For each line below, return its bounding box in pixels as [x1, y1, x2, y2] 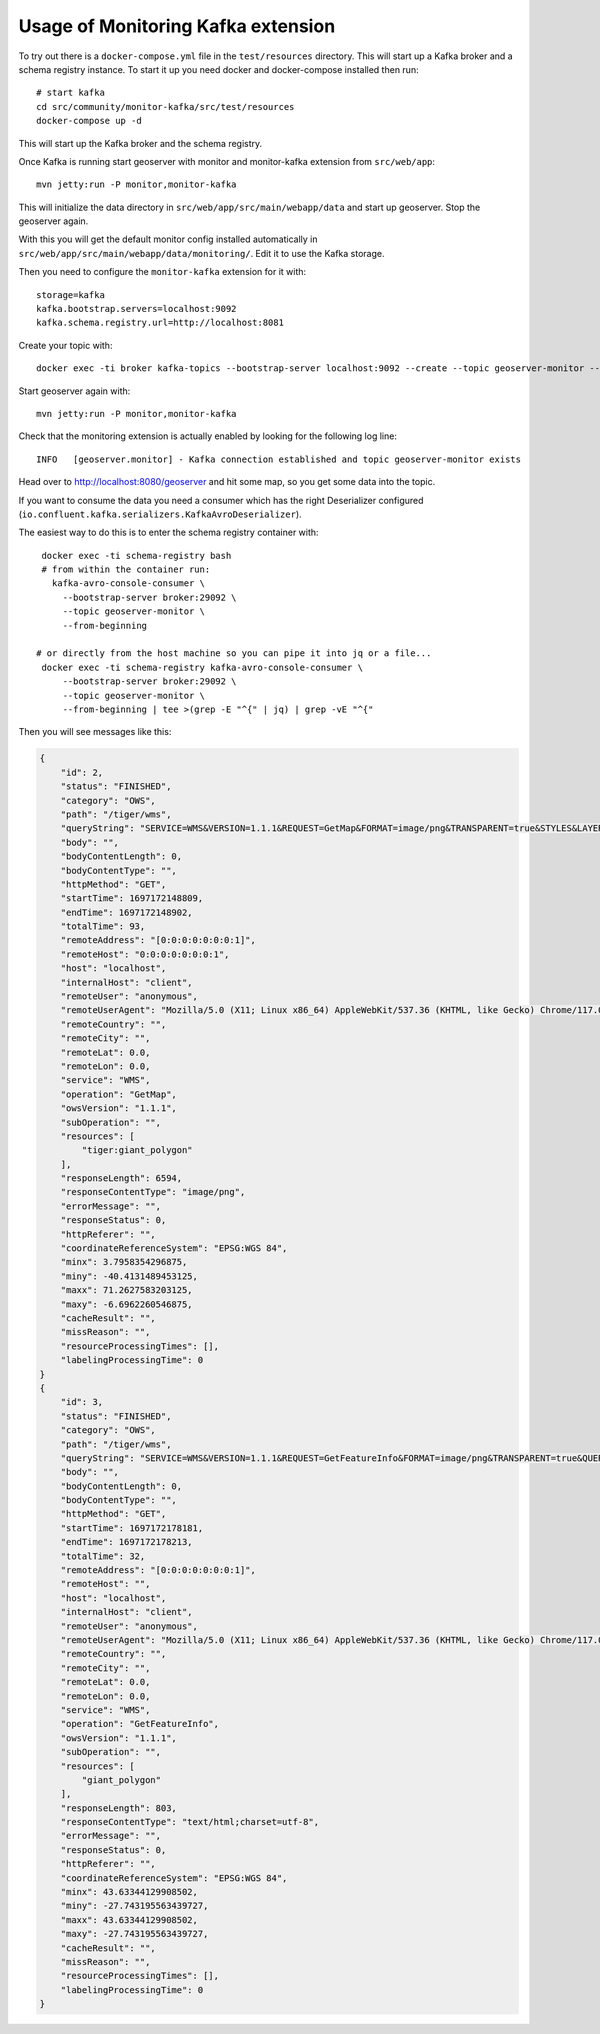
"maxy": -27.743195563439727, [60, 1928, 209, 1940]
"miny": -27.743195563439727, [60, 1900, 209, 1912]
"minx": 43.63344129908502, [60, 1886, 199, 1898]
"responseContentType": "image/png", [60, 1186, 246, 1198]
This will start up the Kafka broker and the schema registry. [18, 137, 263, 149]
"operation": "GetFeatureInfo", [60, 1718, 220, 1730]
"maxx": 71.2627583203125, [60, 1285, 194, 1296]
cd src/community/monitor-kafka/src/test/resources [36, 101, 295, 112]
